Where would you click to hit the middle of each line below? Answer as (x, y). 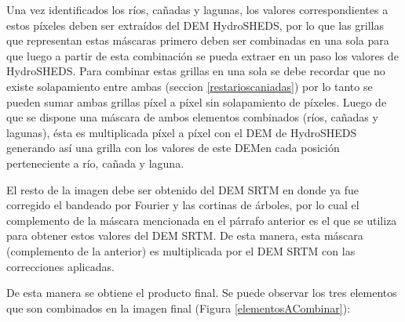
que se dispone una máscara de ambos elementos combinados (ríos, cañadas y (192, 117)
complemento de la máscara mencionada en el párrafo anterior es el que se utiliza (202, 220)
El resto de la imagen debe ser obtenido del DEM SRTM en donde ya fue (183, 189)
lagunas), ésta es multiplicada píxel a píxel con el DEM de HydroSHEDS (182, 132)
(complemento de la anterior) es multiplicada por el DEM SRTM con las (181, 250)
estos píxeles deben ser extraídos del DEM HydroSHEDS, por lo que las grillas (195, 25)
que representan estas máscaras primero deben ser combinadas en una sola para (198, 40)
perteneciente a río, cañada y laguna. (95, 163)
